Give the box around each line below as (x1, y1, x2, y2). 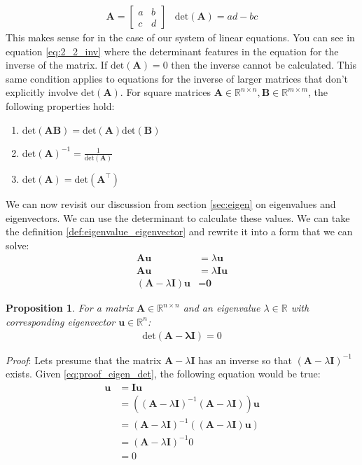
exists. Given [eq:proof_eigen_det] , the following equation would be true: (6, 366, 321, 381)
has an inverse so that (198, 352, 292, 367)
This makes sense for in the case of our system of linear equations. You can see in (6, 30, 355, 45)
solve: (6, 237, 29, 252)
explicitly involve (6, 85, 78, 99)
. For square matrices (120, 85, 211, 99)
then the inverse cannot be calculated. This (171, 57, 356, 72)
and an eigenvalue (183, 300, 260, 315)
